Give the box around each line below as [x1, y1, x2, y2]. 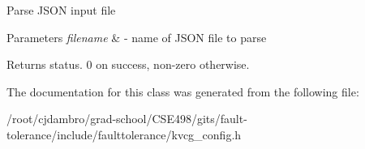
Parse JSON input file [6, 2, 116, 18]
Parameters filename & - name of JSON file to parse [6, 28, 267, 45]
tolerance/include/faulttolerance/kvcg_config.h [6, 126, 242, 143]
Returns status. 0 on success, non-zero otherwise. [6, 56, 250, 73]
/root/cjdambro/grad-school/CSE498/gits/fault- [6, 110, 247, 127]
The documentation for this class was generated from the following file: [6, 83, 359, 100]
